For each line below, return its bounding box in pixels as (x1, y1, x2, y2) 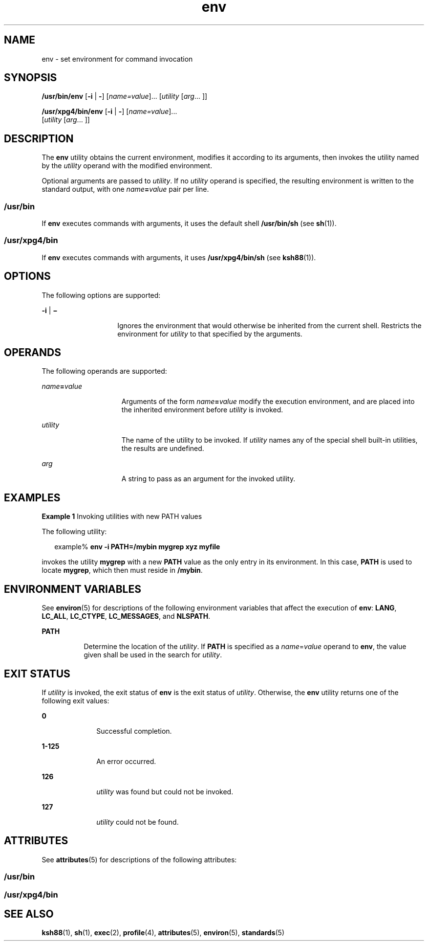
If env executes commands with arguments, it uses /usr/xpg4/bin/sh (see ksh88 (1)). (42, 253, 316, 262)
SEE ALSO (4, 908, 54, 921)
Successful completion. (96, 727, 172, 735)
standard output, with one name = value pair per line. (42, 185, 209, 194)
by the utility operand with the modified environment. (42, 161, 213, 170)
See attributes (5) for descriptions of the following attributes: (42, 855, 237, 864)
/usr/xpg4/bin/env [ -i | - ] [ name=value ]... (42, 107, 177, 116)
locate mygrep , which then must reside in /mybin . (42, 566, 203, 575)
